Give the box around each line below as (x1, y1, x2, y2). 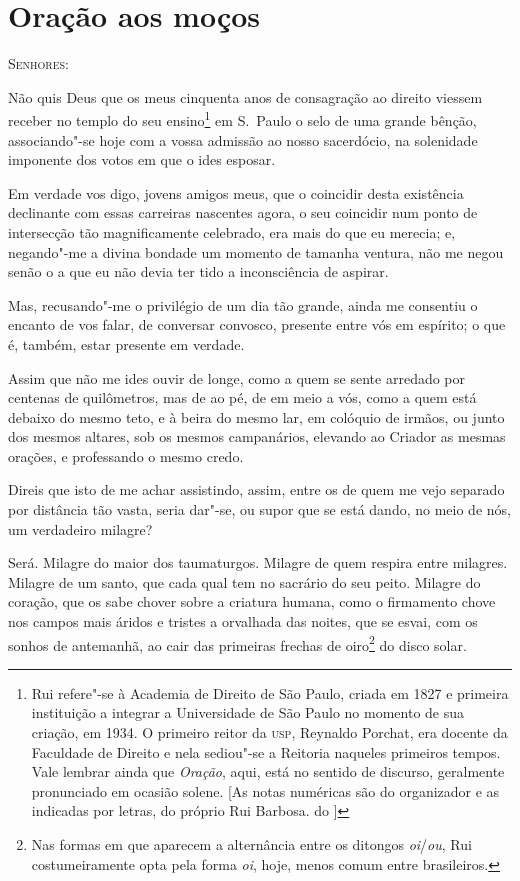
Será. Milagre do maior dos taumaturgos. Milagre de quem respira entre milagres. (8, 552, 508, 573)
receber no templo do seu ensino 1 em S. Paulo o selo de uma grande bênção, (8, 107, 477, 130)
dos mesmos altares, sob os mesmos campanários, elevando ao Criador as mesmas (8, 426, 506, 447)
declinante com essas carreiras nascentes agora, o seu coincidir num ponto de (8, 202, 478, 223)
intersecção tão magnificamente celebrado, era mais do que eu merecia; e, (8, 221, 456, 242)
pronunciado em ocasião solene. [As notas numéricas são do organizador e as (31, 780, 500, 801)
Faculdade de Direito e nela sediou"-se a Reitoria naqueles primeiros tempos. (31, 741, 501, 762)
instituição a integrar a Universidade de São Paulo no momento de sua (31, 702, 465, 723)
